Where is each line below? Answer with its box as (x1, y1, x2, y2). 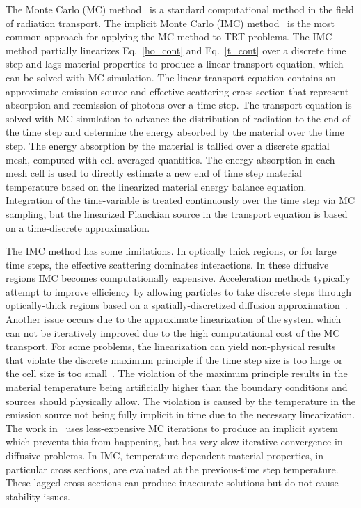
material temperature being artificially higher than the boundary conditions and (6, 380, 348, 395)
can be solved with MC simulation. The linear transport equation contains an (6, 70, 336, 84)
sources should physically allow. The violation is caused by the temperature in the (6, 393, 356, 408)
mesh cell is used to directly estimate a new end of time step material (6, 166, 302, 180)
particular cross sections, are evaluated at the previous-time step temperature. (6, 461, 339, 476)
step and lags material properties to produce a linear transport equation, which (6, 56, 344, 71)
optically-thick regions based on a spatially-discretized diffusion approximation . (6, 298, 348, 312)
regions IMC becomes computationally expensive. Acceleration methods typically (6, 271, 351, 285)
